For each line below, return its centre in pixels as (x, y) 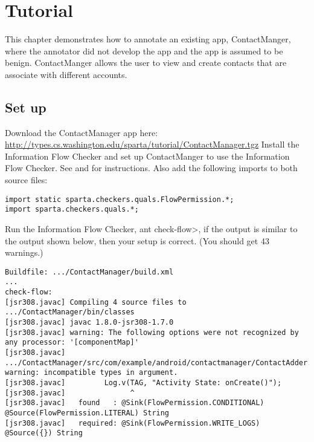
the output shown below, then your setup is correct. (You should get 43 (137, 240)
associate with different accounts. (66, 74)
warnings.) (24, 252)
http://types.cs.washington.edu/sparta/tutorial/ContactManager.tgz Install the (152, 144)
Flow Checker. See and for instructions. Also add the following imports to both (151, 168)
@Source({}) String (44, 433)
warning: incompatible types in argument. (91, 373)
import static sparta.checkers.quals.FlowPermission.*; (120, 199)
